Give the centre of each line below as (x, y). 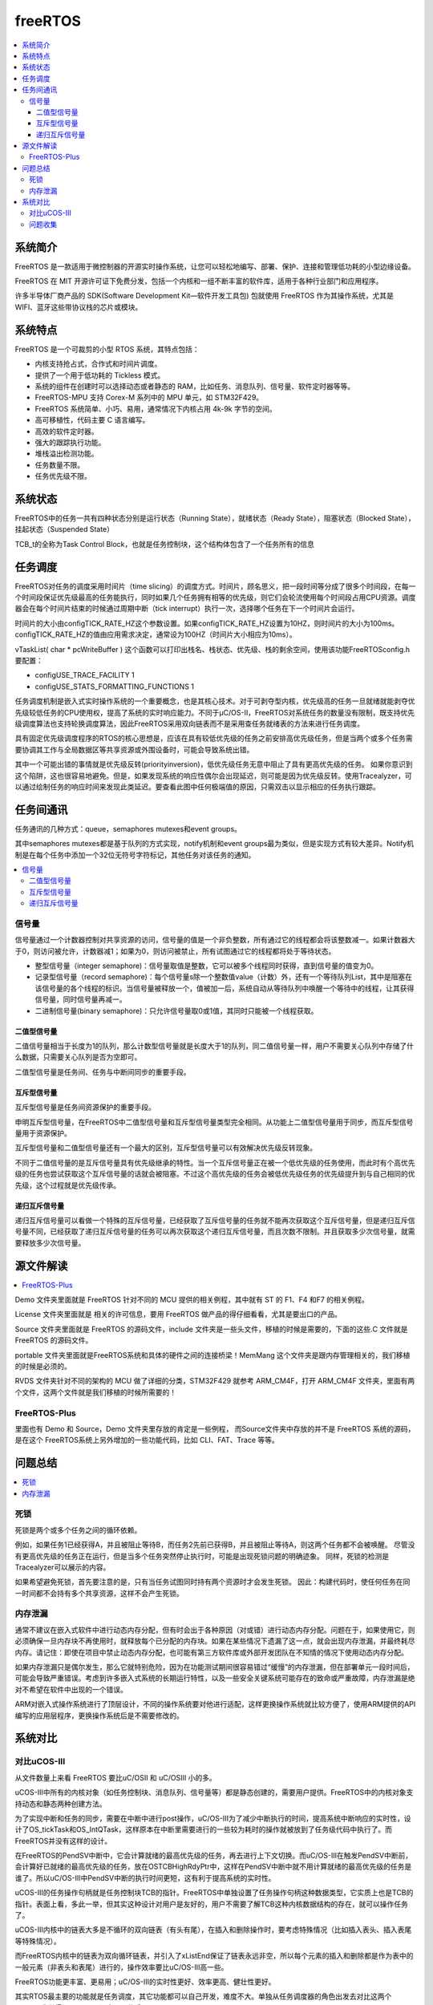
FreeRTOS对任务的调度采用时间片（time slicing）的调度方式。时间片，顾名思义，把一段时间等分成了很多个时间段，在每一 (215, 586)
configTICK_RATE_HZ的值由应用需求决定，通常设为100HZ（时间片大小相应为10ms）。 (156, 634)
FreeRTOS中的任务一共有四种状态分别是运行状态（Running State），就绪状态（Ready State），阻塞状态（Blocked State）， (215, 518)
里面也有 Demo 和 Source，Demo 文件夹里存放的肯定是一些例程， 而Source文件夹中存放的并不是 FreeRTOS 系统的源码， (215, 1428)
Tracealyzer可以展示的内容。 (63, 1567)
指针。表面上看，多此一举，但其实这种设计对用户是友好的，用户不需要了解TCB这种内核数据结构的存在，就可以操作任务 (212, 1904)
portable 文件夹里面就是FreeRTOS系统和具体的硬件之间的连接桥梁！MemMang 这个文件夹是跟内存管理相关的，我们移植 (212, 1355)
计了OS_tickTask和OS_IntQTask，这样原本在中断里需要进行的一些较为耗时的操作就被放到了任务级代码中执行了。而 (204, 1829)
